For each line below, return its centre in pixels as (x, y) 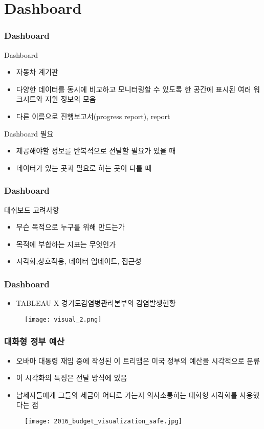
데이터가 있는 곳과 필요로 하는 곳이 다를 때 (84, 167)
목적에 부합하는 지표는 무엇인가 (66, 244)
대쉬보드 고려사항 (32, 209)
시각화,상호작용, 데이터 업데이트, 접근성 (79, 261)
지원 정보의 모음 (70, 99)
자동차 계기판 (37, 72)
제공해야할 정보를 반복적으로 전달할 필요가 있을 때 (96, 151)
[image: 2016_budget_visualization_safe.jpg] (103, 421)
